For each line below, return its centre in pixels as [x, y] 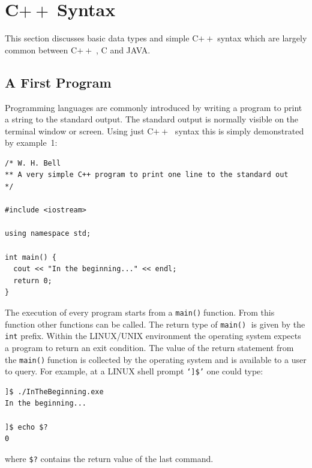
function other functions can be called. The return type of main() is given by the [155, 324]
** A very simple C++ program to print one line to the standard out [147, 175]
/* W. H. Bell [33, 163]
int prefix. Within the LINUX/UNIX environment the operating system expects [153, 336]
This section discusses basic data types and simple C [102, 38]
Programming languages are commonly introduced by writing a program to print [154, 107]
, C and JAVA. [123, 49]
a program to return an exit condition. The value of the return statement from [149, 347]
